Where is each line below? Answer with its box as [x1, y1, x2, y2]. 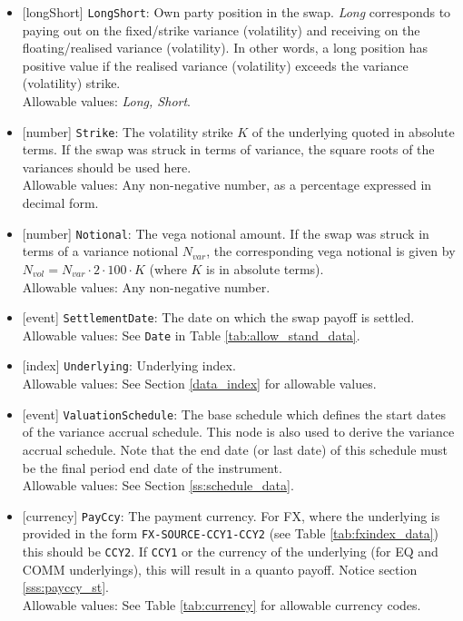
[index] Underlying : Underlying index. [22, 356, 236, 375]
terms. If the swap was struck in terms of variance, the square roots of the [22, 140, 435, 159]
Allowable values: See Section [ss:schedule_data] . [22, 476, 294, 495]
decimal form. [22, 193, 99, 212]
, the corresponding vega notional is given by [206, 241, 456, 261]
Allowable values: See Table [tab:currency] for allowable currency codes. [22, 595, 421, 614]
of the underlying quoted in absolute [251, 122, 455, 141]
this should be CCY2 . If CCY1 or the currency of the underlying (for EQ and [22, 542, 438, 560]
